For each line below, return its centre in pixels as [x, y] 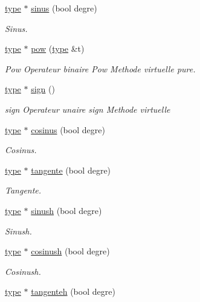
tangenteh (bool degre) [73, 291]
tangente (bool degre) [71, 170]
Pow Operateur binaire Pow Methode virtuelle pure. [100, 68]
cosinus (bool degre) [68, 129]
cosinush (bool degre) [70, 251]
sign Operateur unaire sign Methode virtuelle [88, 109]
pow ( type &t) [58, 49]
